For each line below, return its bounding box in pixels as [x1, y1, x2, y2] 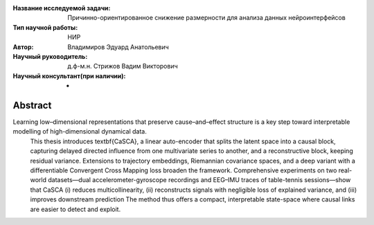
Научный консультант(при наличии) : [12, 71, 126, 80]
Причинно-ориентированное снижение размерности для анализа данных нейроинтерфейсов [67, 14, 346, 22]
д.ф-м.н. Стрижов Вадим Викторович [67, 62, 178, 71]
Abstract [12, 99, 52, 111]
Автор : [12, 42, 34, 51]
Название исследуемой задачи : [12, 4, 111, 12]
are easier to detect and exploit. [30, 205, 121, 213]
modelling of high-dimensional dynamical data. [12, 127, 147, 136]
